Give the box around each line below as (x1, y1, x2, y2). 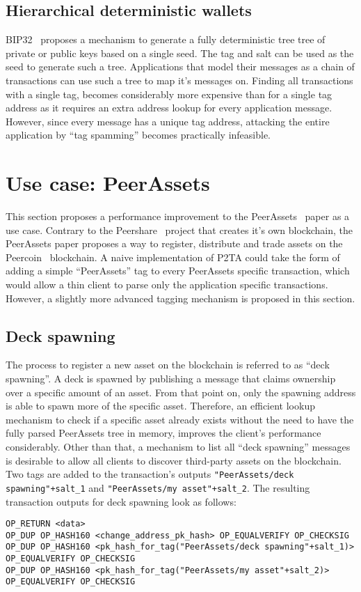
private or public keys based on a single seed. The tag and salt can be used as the (6, 45, 354, 60)
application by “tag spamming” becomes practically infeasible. (6, 127, 271, 142)
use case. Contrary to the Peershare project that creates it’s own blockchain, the (6, 222, 353, 237)
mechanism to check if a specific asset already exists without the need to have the (6, 412, 354, 426)
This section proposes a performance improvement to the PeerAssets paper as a (6, 209, 350, 224)
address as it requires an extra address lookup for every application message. (6, 100, 332, 115)
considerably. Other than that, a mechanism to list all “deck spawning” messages (6, 439, 351, 453)
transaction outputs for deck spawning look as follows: (6, 494, 236, 508)
